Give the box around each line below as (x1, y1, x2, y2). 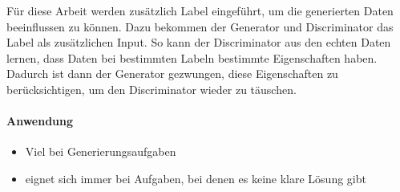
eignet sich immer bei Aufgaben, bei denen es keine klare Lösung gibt (25, 170, 366, 186)
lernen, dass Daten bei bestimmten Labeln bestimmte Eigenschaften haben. (6, 49, 378, 66)
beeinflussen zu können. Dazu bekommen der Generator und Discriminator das (6, 18, 394, 35)
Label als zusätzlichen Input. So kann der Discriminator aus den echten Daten (6, 34, 391, 51)
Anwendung (6, 112, 74, 129)
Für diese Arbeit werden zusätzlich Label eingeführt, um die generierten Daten (6, 2, 394, 18)
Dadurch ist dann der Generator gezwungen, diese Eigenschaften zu (6, 65, 338, 82)
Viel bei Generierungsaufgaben (25, 143, 176, 160)
